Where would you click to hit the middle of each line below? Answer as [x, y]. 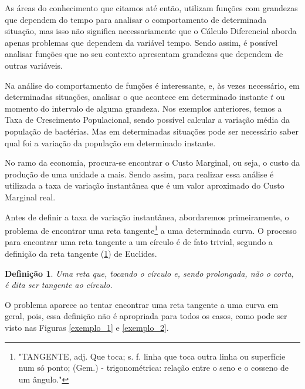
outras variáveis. [34, 65]
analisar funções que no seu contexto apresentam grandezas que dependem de [144, 54]
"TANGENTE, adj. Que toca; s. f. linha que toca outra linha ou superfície [152, 356]
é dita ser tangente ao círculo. [59, 285]
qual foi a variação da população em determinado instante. [110, 142]
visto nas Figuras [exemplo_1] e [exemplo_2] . [87, 327]
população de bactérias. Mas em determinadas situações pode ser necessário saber [152, 131]
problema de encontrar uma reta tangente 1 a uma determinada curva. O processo [151, 229]
